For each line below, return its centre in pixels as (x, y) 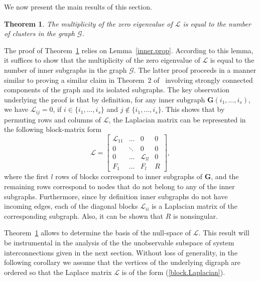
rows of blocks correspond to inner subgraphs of (129, 176)
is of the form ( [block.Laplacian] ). (173, 272)
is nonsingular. (195, 216)
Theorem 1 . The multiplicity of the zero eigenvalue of (88, 23)
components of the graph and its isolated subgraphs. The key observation (117, 90)
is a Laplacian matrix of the (194, 206)
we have (16, 109)
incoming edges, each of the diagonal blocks (71, 206)
